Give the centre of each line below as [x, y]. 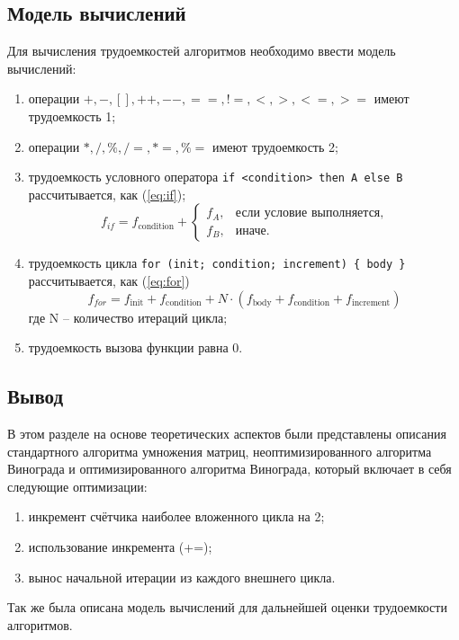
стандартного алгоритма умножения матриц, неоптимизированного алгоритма [220, 451]
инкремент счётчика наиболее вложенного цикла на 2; [176, 516]
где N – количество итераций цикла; [128, 317]
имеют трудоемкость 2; [275, 146]
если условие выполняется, [310, 213]
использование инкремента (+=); [120, 547]
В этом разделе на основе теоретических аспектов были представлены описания [227, 434]
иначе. [252, 231]
